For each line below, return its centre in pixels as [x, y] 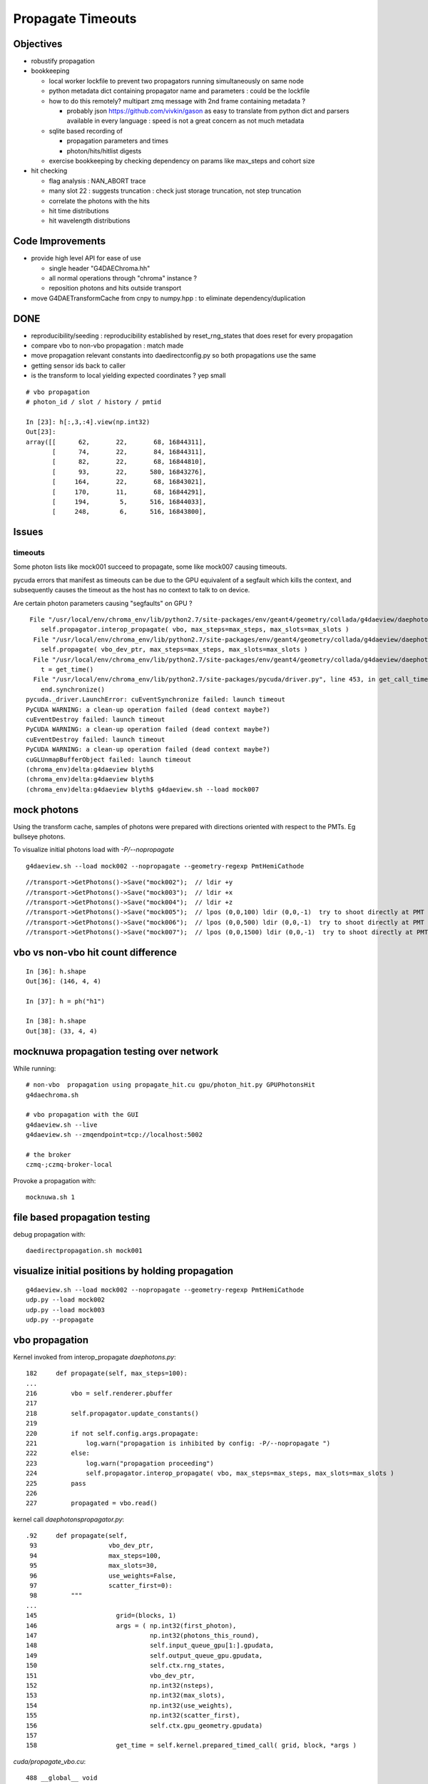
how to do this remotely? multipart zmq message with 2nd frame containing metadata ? [177, 101]
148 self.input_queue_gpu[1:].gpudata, [150, 1646]
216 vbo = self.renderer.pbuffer [99, 1394]
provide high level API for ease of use [86, 258]
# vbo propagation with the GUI [82, 1115]
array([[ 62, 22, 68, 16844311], [116, 442]
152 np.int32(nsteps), [120, 1685]
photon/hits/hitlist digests [104, 151]
